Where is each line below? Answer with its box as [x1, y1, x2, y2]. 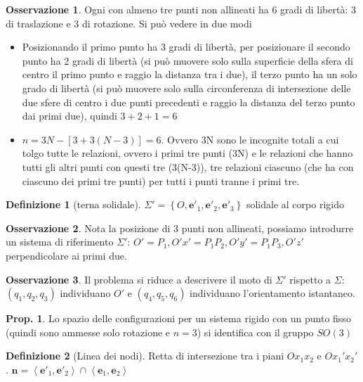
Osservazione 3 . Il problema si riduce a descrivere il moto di [6, 272, 272, 286]
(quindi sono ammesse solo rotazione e [6, 324, 171, 339]
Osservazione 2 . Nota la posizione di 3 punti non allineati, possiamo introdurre [6, 220, 354, 235]
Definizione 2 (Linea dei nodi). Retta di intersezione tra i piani [6, 348, 284, 363]
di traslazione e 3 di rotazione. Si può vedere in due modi [6, 15, 252, 30]
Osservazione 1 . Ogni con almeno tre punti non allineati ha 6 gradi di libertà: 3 [6, 2, 356, 16]
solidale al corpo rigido [246, 197, 344, 212]
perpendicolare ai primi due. [6, 248, 127, 262]
